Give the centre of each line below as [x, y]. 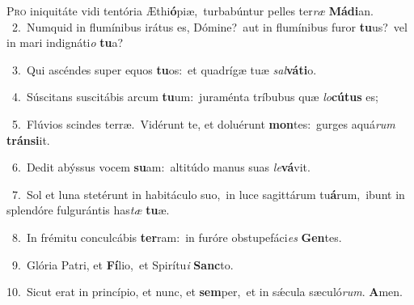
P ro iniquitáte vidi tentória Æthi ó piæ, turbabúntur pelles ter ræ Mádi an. [190, 11]
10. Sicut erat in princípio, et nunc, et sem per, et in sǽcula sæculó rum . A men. [205, 292]
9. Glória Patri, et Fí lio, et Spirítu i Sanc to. [123, 264]
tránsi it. [28, 140]
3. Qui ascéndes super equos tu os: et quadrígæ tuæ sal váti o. [164, 69]
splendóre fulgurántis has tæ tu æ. [88, 210]
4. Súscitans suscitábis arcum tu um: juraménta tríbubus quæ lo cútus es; [195, 97]
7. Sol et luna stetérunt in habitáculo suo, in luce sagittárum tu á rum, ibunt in [208, 194]
